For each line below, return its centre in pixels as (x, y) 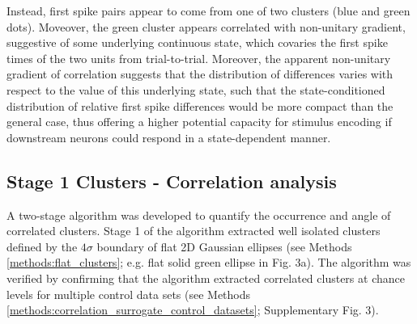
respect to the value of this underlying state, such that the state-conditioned (196, 89)
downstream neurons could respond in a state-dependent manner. (169, 137)
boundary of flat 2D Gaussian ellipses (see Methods (224, 246)
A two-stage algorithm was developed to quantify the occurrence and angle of (199, 215)
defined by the (42, 246)
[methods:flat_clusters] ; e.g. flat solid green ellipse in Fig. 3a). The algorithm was (209, 262)
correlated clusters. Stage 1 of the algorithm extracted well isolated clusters (194, 231)
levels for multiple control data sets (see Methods (129, 294)
